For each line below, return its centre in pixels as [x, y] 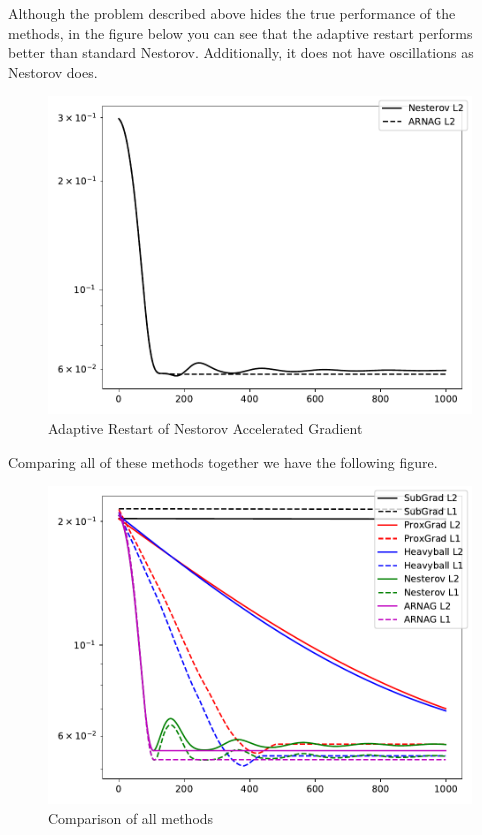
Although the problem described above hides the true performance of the [232, 13]
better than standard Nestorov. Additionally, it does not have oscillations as [241, 52]
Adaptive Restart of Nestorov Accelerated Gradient [205, 427]
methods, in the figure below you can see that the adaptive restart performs [240, 32]
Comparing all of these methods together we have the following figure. [223, 461]
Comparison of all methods [131, 817]
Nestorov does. [53, 71]
